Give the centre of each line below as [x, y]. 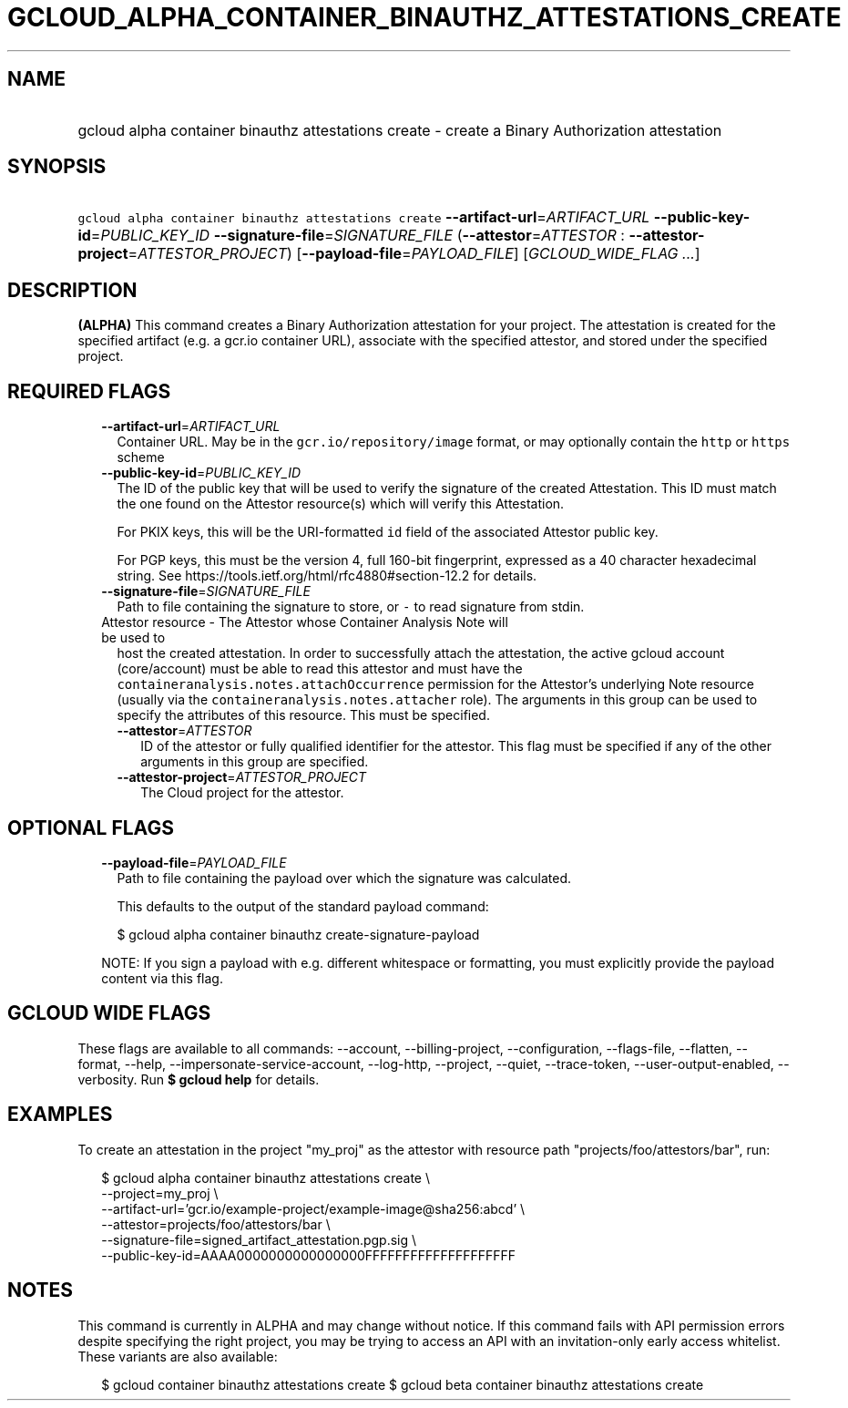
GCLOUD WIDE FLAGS [109, 1013]
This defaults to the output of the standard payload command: [303, 906]
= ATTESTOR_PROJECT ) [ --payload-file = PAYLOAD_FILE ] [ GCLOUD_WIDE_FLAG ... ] [414, 254]
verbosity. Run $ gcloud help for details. [199, 1079]
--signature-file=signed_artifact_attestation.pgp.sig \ [259, 1239]
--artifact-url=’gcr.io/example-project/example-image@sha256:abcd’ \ [313, 1208]
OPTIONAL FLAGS [91, 827]
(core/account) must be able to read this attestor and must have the [320, 669]
